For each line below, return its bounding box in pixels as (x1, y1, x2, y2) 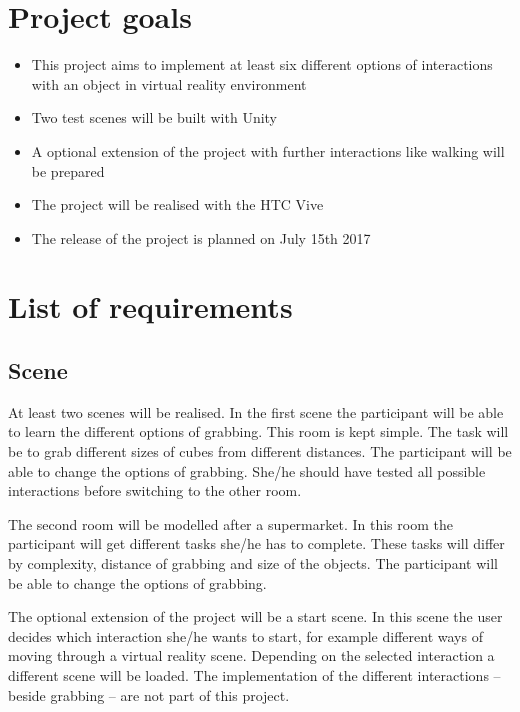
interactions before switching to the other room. (8, 480, 302, 501)
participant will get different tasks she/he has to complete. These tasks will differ (8, 533, 505, 554)
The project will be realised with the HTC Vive (31, 194, 324, 215)
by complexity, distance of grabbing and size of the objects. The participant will (8, 553, 498, 574)
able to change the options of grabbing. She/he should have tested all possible (8, 460, 486, 481)
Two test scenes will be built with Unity (31, 107, 278, 128)
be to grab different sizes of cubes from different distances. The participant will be (8, 441, 512, 462)
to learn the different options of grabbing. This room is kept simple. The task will (8, 421, 509, 442)
